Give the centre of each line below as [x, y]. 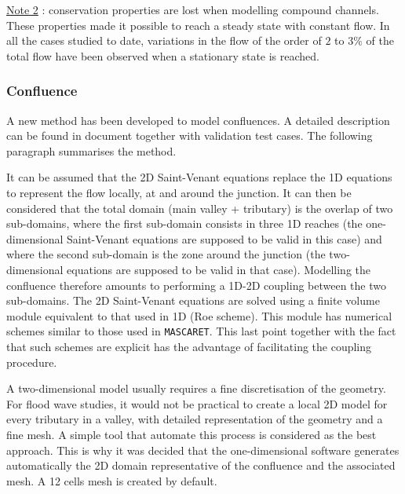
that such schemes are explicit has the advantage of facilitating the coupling [189, 346]
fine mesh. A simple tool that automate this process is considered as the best [192, 434]
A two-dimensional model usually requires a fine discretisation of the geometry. [196, 388]
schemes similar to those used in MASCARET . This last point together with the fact [201, 331]
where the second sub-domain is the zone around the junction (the [166, 254]
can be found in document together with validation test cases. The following [190, 135]
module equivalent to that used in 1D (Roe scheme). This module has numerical [199, 315]
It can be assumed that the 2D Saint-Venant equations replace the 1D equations [199, 177]
